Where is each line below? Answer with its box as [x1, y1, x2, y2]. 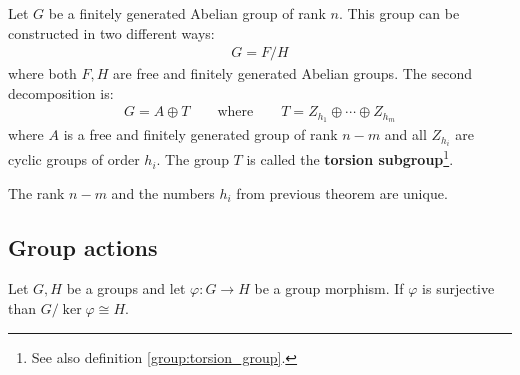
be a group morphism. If [254, 278, 404, 299]
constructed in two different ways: [8, 22, 215, 43]
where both [8, 63, 77, 84]
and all [384, 124, 427, 145]
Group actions [8, 231, 158, 262]
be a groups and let [66, 278, 186, 299]
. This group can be [338, 3, 460, 23]
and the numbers [111, 182, 215, 203]
